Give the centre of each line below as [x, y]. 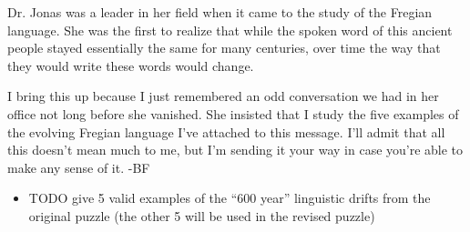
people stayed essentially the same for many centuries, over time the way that [224, 48]
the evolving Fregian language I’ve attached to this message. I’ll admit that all [226, 131]
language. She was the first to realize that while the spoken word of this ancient [230, 30]
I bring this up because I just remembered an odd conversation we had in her [223, 96]
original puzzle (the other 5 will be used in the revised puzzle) [202, 215]
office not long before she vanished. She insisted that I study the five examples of [233, 113]
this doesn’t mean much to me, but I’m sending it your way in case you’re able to [235, 150]
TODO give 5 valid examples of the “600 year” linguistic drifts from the [230, 198]
